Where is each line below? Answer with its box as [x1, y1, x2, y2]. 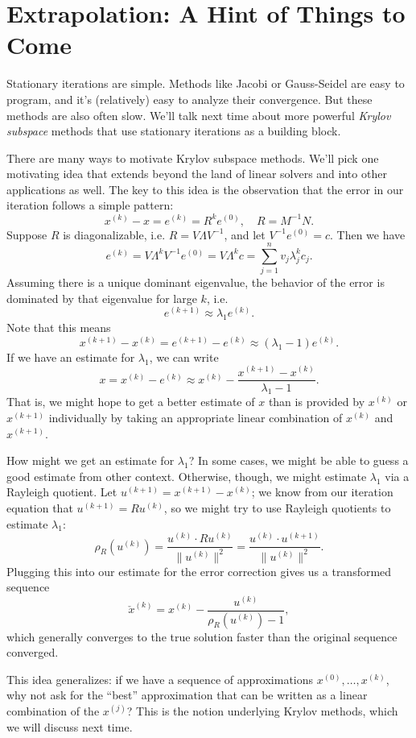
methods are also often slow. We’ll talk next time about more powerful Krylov [6, 106, 391, 123]
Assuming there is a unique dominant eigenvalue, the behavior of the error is [6, 274, 385, 291]
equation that [6, 499, 73, 516]
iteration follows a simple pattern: [6, 197, 174, 214]
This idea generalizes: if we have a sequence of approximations [6, 670, 314, 687]
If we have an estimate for [6, 348, 135, 365]
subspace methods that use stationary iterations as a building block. [6, 122, 341, 139]
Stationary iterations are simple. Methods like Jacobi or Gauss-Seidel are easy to [6, 75, 405, 92]
